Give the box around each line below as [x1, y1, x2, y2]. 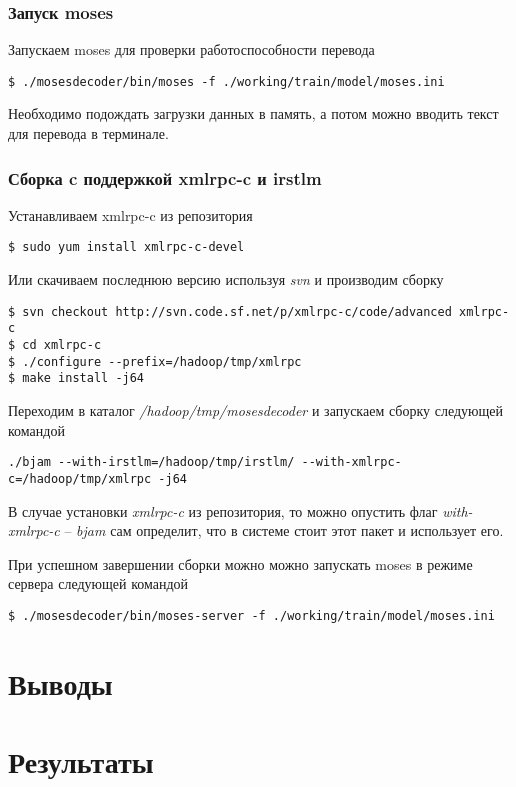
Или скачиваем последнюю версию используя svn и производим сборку [8, 269, 444, 290]
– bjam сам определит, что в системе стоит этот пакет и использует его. [64, 520, 504, 541]
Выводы [8, 662, 113, 703]
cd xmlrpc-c [22, 338, 102, 353]
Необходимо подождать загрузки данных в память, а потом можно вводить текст [8, 103, 499, 124]
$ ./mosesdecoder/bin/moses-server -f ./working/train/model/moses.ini [8, 608, 495, 623]
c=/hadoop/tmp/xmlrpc [8, 471, 152, 486]
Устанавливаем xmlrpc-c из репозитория [8, 204, 253, 225]
